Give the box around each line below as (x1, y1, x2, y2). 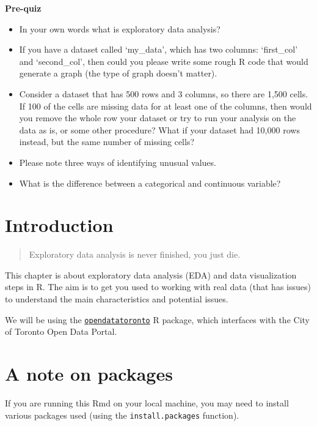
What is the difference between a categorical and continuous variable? (19, 176, 281, 189)
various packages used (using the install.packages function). (5, 408, 239, 421)
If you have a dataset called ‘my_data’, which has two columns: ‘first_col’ (19, 43, 298, 56)
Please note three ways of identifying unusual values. (19, 155, 216, 168)
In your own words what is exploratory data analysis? (19, 22, 220, 35)
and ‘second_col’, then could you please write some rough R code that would (19, 54, 308, 67)
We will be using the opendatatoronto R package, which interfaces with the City (5, 313, 310, 326)
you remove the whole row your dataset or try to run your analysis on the (19, 111, 296, 124)
